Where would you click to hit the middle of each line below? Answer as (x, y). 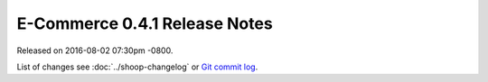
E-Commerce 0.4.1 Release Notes (145, 23)
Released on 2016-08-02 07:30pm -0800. (95, 50)
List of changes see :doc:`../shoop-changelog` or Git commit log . (137, 67)
